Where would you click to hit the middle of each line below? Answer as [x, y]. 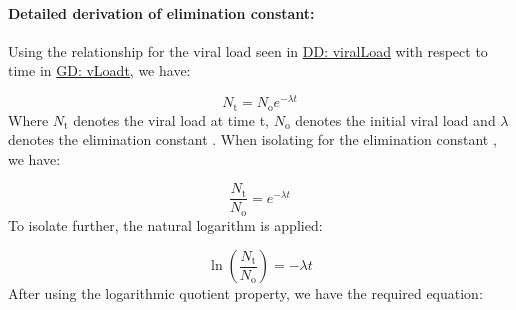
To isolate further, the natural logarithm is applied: [165, 224]
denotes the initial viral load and [395, 119]
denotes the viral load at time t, [171, 119]
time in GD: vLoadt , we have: [99, 70]
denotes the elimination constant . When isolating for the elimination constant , [252, 139]
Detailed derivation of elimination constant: [161, 12]
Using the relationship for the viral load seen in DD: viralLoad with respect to [248, 50]
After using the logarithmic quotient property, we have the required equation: [245, 293]
